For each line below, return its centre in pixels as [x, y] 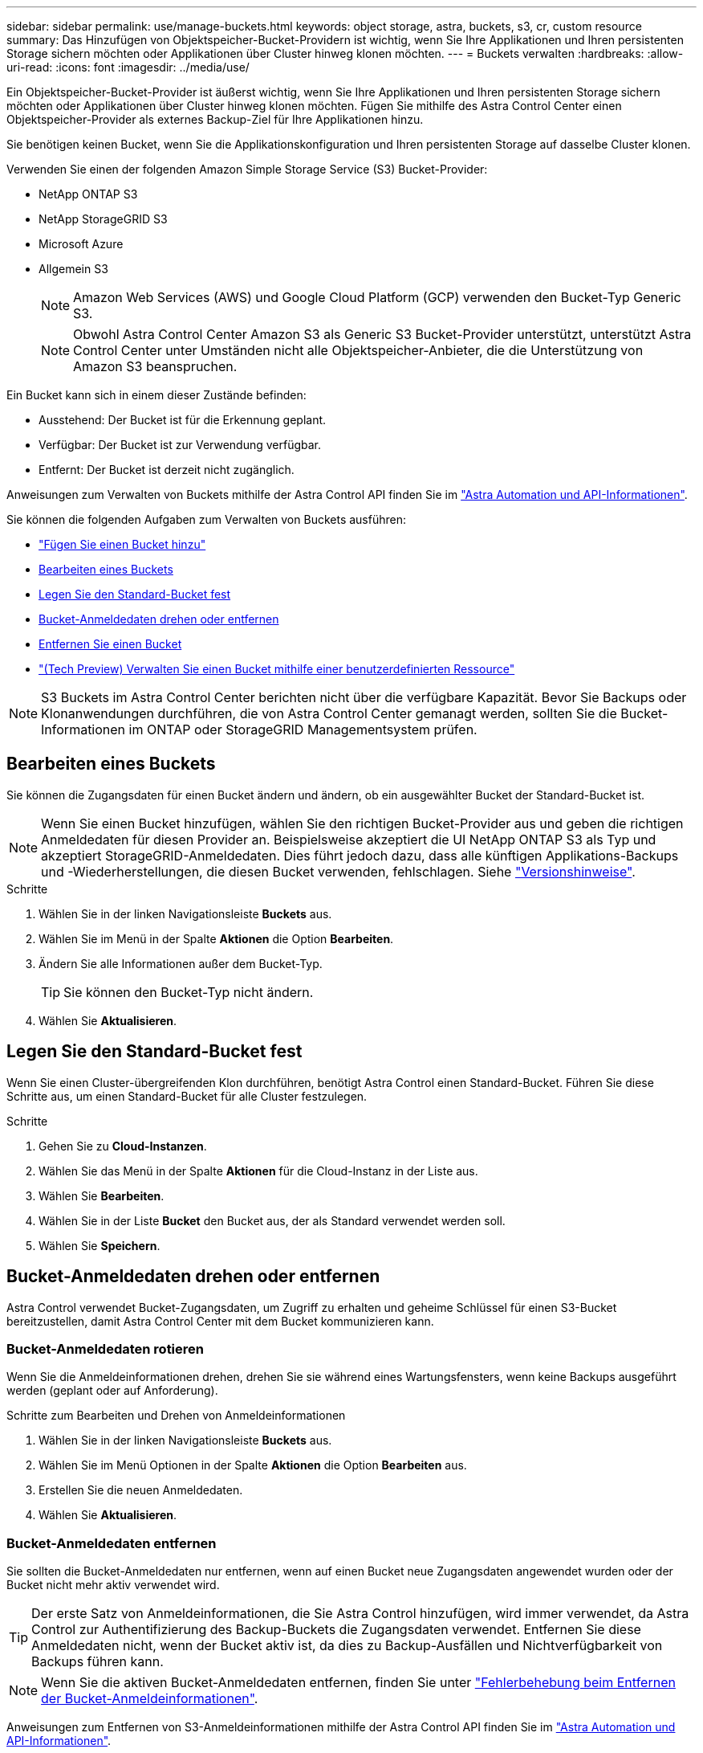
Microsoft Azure [81, 244]
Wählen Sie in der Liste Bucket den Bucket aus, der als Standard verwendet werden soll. [272, 1220]
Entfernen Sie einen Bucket [110, 644]
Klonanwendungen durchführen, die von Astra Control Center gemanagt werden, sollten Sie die [329, 713]
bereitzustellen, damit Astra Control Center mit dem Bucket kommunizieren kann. [220, 1321]
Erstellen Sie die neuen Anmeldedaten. [141, 1490]
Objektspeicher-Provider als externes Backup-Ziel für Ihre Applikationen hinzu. [215, 119]
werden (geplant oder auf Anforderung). [112, 1391]
